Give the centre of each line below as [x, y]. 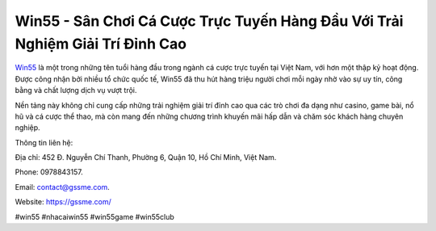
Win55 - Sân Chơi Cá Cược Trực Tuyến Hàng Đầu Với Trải [209, 21]
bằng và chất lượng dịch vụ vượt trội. [76, 90]
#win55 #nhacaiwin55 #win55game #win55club [95, 216]
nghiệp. [27, 128]
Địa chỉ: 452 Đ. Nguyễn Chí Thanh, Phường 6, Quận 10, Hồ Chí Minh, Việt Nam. [146, 157]
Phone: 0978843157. [49, 172]
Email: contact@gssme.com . [63, 187]
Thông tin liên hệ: [44, 142]
